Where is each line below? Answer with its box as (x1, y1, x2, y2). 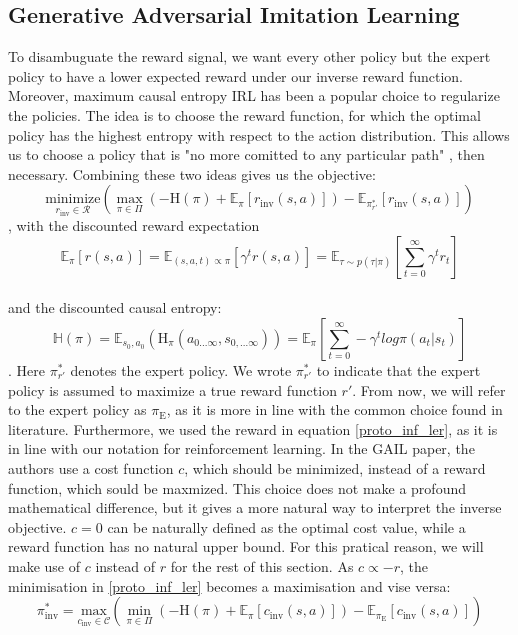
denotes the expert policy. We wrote (70, 360, 292, 380)
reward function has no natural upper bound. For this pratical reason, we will (8, 536, 484, 557)
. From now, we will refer (352, 379, 506, 400)
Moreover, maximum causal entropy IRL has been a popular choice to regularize (8, 85, 500, 106)
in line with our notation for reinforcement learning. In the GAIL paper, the (8, 438, 475, 459)
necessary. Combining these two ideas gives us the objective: (8, 163, 376, 184)
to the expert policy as (8, 399, 147, 420)
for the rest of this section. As (170, 555, 354, 576)
